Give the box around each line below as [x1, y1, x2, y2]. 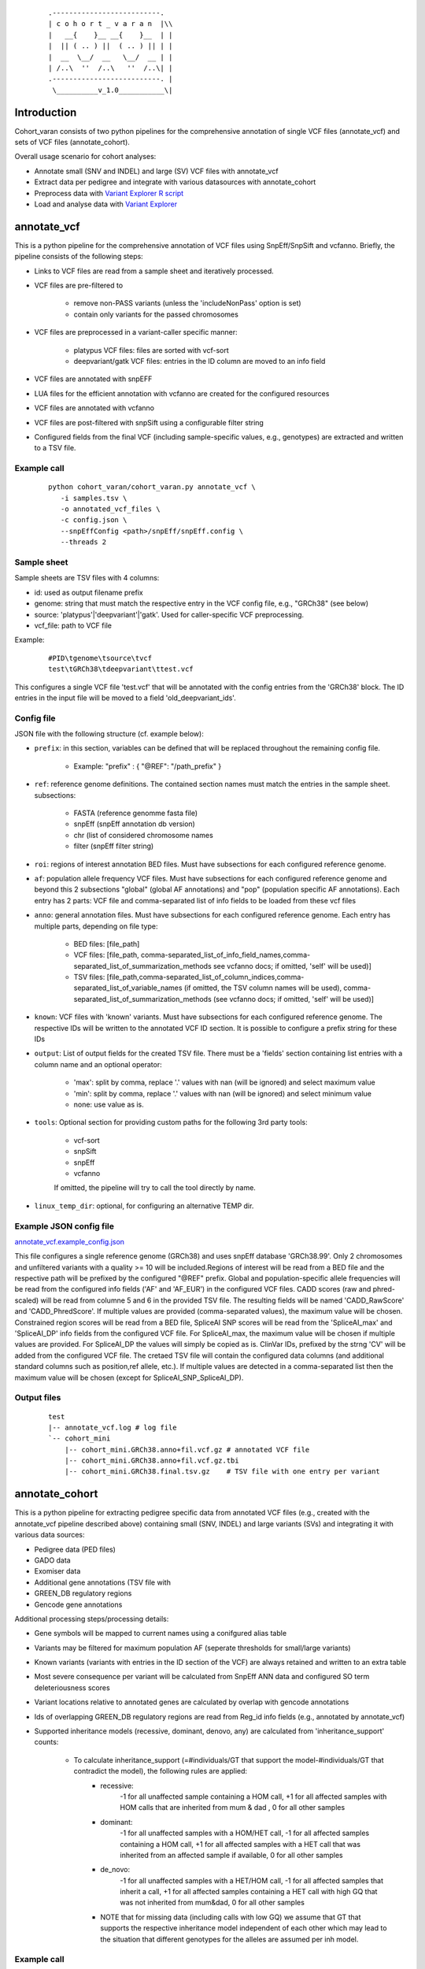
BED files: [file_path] [73, 939, 140, 948]
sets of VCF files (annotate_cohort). [14, 138, 130, 147]
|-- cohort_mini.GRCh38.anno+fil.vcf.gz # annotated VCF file [64, 1445, 310, 1454]
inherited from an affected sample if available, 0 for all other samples [120, 1850, 343, 1860]
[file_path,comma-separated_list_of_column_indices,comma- [106, 973, 305, 982]
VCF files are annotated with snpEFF [34, 374, 153, 384]
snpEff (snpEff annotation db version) [73, 819, 196, 829]
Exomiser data [34, 1567, 81, 1576]
